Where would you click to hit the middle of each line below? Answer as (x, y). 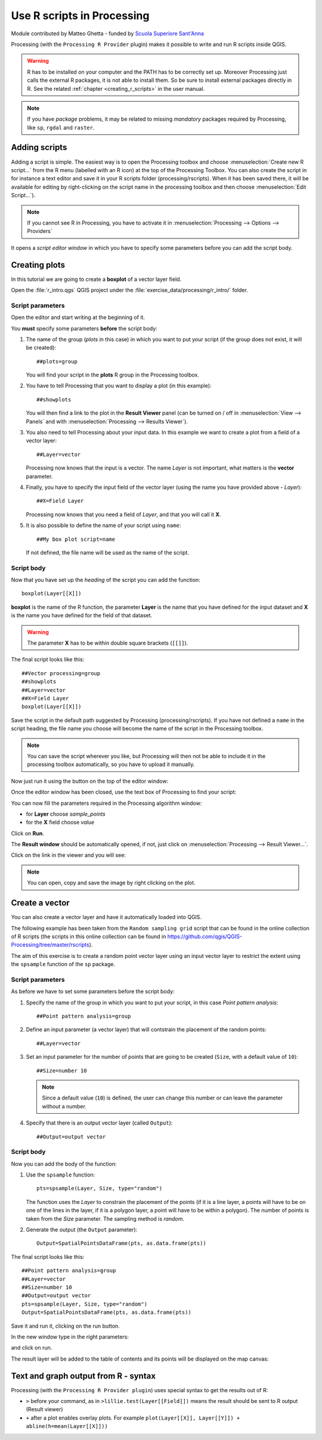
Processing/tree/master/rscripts (50, 945)
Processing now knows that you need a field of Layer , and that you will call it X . (123, 514)
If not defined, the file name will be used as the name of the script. (107, 552)
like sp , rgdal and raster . (61, 127)
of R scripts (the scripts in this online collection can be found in (89, 936)
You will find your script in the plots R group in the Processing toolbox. (113, 375)
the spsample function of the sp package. (63, 964)
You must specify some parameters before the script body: (84, 328)
